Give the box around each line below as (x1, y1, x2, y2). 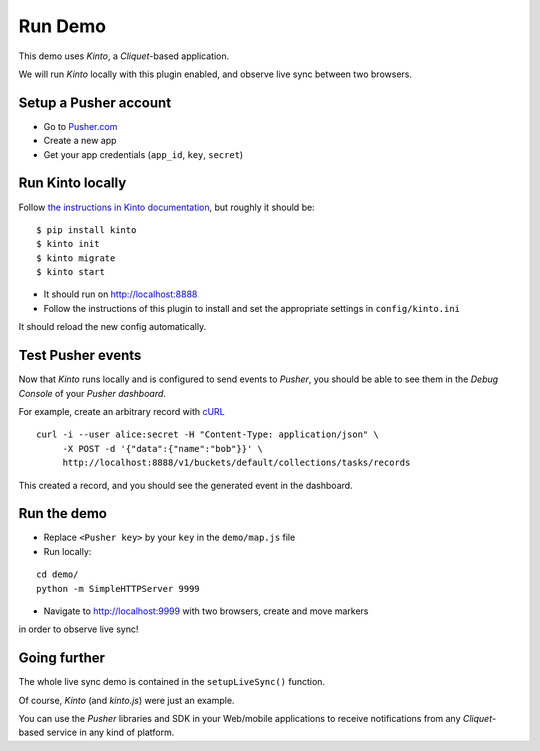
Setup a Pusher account (18, 94, 172, 111)
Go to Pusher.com (43, 120, 118, 132)
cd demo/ (36, 569, 79, 580)
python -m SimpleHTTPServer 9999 (36, 583, 200, 594)
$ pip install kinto (36, 224, 137, 235)
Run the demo (18, 505, 108, 522)
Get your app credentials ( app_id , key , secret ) (43, 148, 244, 160)
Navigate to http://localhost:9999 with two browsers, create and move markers (43, 605, 369, 617)
